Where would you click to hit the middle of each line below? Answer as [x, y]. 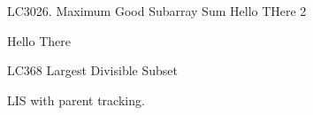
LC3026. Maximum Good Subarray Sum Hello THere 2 [157, 11]
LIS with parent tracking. [76, 100]
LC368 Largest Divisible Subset [92, 70]
